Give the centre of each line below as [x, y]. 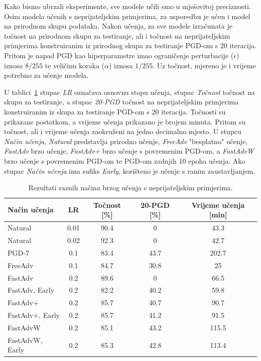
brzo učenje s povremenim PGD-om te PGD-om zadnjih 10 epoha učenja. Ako [125, 160]
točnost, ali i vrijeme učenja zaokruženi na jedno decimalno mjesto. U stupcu [123, 131]
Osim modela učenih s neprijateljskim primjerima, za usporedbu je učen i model [127, 16]
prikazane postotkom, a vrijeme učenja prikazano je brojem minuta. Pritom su [125, 121]
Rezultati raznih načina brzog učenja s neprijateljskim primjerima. [130, 188]
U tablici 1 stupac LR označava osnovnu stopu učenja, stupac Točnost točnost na [129, 92]
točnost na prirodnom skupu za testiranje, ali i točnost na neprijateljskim [117, 35]
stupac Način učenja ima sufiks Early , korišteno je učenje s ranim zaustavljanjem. [130, 170]
